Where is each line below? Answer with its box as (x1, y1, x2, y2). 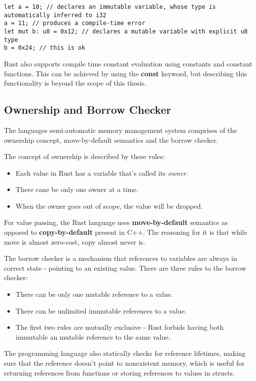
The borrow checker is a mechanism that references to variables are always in (4, 253, 237, 263)
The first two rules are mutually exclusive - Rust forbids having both (15, 322, 224, 332)
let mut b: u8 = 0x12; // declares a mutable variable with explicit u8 (4, 28, 248, 35)
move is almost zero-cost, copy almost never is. (4, 236, 146, 247)
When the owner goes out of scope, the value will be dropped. (15, 200, 203, 211)
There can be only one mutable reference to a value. (15, 289, 173, 299)
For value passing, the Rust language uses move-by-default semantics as (4, 217, 228, 227)
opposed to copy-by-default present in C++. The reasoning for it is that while (4, 227, 247, 237)
